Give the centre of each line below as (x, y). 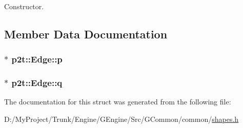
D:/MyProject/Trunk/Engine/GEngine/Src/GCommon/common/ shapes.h (121, 119)
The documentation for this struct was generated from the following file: (118, 102)
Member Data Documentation (86, 34)
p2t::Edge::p (37, 59)
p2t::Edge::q (37, 83)
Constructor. (24, 6)
